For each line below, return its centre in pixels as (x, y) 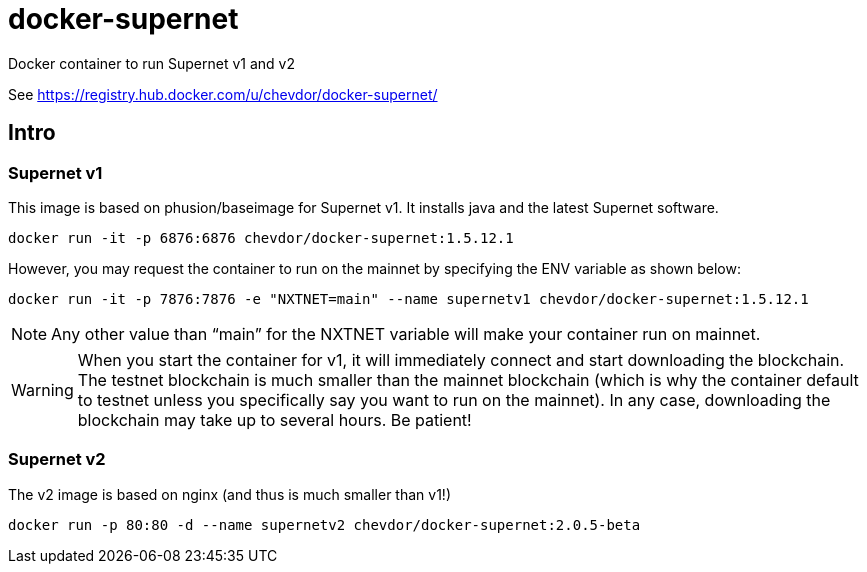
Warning (42, 389)
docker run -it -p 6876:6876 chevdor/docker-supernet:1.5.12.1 (261, 237)
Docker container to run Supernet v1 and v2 (151, 63)
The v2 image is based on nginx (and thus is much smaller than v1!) (229, 494)
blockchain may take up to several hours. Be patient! (274, 419)
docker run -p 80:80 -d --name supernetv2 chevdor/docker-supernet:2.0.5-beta (324, 524)
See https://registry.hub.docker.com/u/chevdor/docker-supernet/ (223, 94)
